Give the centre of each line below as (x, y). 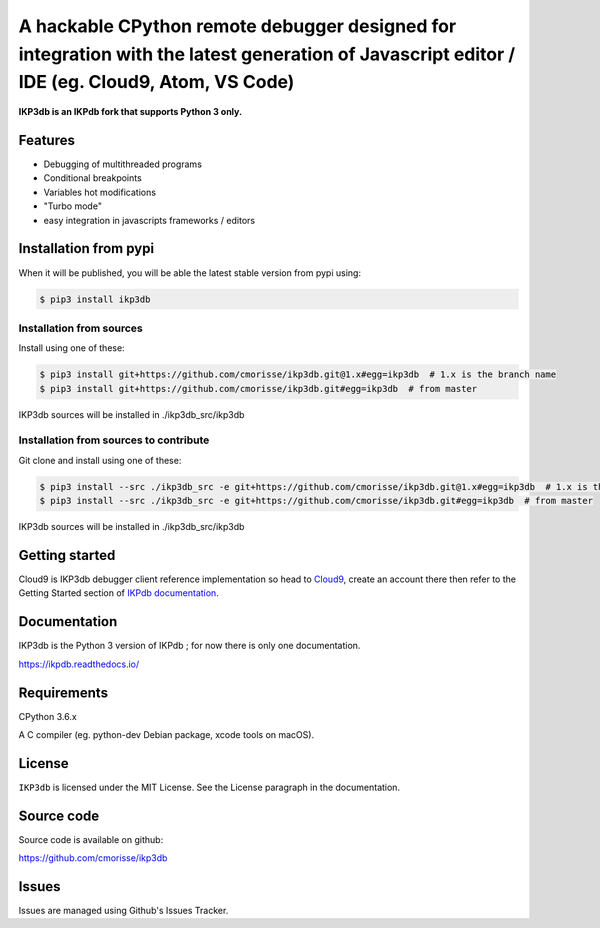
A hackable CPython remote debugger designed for (237, 26)
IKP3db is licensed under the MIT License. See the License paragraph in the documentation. (209, 787)
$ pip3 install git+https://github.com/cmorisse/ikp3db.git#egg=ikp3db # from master (258, 388)
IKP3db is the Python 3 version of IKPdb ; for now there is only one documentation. (189, 646)
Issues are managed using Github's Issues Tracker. (123, 911)
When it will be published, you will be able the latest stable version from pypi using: (190, 272)
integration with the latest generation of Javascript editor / (267, 54)
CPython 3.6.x (47, 716)
